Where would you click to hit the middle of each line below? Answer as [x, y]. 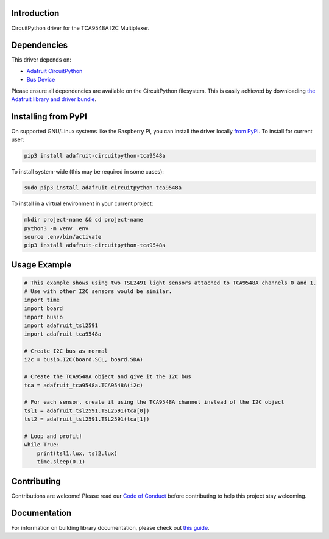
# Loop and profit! [53, 436]
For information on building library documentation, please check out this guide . [110, 527]
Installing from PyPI [49, 117]
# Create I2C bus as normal [66, 351]
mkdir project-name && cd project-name [83, 220]
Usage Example [41, 265]
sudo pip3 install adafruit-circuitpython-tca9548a [103, 188]
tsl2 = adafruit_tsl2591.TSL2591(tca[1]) [87, 419]
